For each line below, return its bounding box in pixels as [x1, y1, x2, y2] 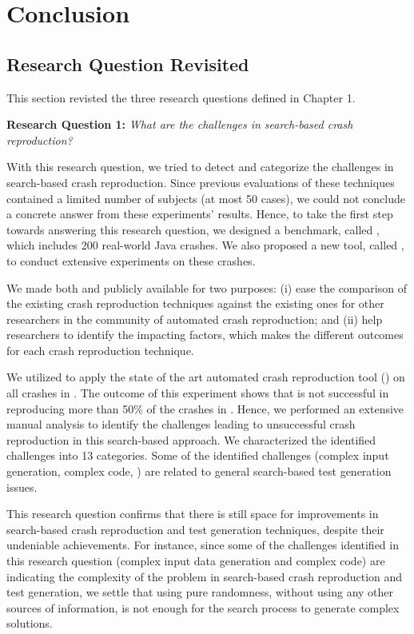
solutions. [6, 615, 53, 632]
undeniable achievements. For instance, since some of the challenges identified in [6, 536, 399, 553]
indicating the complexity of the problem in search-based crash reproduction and [6, 568, 403, 584]
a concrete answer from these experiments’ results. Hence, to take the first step [6, 205, 393, 222]
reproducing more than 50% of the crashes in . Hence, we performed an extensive [6, 400, 404, 417]
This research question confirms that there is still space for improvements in [6, 505, 379, 522]
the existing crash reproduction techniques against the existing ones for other [6, 295, 384, 312]
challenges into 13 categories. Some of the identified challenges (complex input [6, 447, 389, 464]
